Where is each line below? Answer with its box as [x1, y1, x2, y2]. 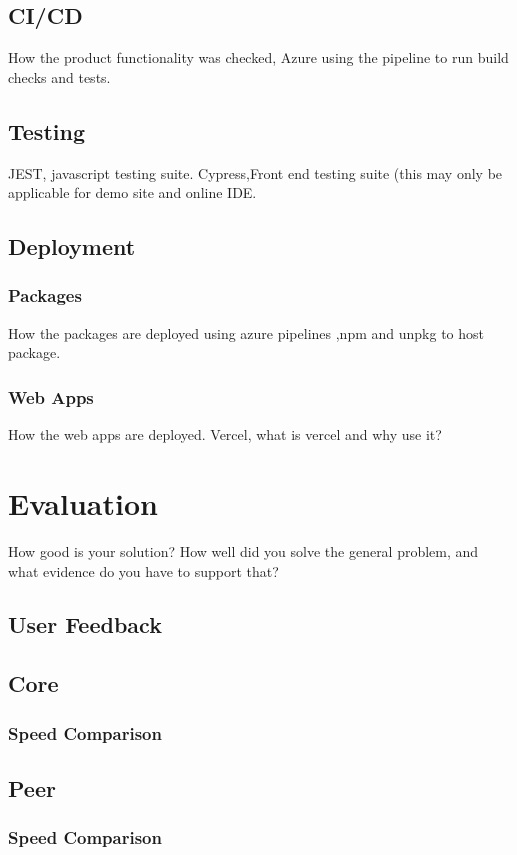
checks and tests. [8, 66, 111, 87]
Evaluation [8, 482, 158, 523]
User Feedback [8, 609, 162, 640]
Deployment [8, 231, 136, 262]
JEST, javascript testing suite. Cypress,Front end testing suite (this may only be [8, 162, 503, 183]
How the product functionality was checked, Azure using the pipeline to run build [8, 47, 509, 68]
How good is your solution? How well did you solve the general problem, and [8, 540, 479, 561]
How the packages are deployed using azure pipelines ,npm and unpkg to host [8, 322, 484, 343]
